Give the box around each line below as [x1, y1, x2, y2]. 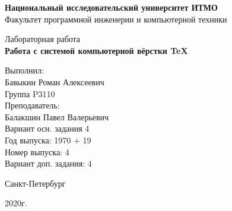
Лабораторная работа [5, 33, 81, 45]
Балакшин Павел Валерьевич [5, 110, 109, 123]
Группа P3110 [5, 87, 55, 100]
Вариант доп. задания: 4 [5, 157, 92, 170]
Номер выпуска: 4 [5, 145, 69, 158]
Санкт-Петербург [5, 177, 66, 189]
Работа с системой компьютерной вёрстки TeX [5, 44, 188, 56]
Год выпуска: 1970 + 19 [5, 133, 91, 146]
